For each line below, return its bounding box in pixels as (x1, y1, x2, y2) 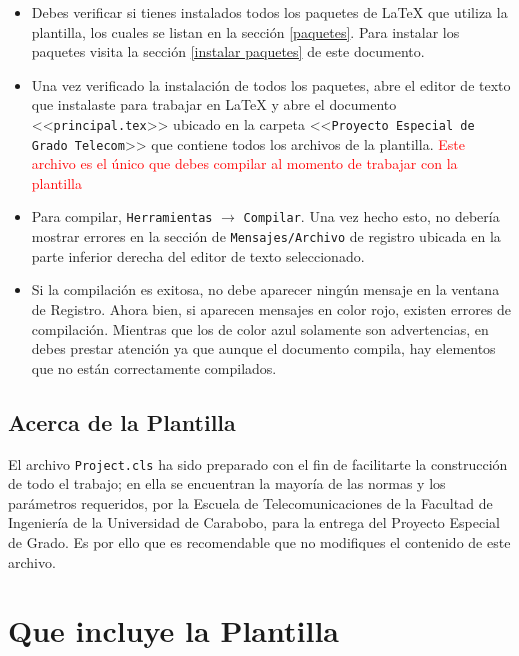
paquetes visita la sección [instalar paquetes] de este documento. (31, 41, 425, 62)
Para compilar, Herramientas (31, 206, 213, 227)
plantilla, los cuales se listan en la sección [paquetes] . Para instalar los (31, 21, 460, 42)
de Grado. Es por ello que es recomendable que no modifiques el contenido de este (8, 531, 511, 552)
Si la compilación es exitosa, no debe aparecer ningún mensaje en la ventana (31, 279, 500, 300)
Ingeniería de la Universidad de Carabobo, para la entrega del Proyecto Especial (8, 512, 500, 533)
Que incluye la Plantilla (8, 610, 339, 651)
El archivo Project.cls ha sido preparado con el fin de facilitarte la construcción (8, 453, 508, 474)
